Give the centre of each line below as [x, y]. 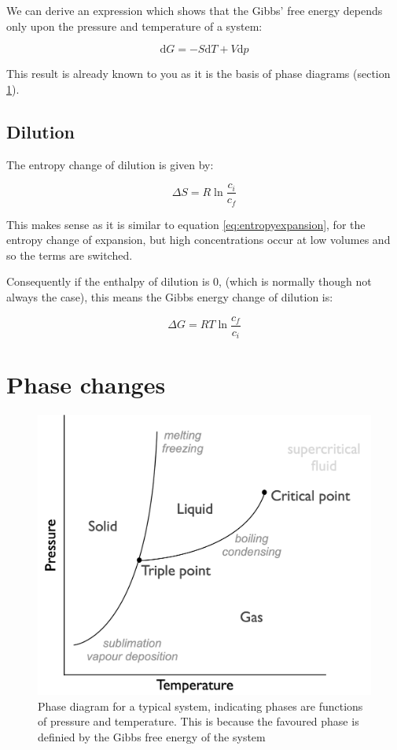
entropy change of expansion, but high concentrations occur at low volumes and [198, 240]
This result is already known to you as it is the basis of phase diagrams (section [198, 74]
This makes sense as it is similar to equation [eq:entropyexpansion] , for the [186, 224]
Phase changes [86, 384]
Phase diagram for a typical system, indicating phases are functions [200, 706]
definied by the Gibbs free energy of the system [152, 736]
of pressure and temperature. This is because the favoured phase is [198, 721]
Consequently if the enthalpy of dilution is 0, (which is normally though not [189, 281]
